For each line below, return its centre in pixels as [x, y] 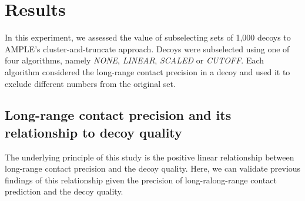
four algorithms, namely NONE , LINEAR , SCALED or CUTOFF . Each [135, 60]
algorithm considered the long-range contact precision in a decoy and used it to [148, 71]
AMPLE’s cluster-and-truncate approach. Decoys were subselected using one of [147, 48]
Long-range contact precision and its [118, 115]
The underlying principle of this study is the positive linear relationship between [150, 157]
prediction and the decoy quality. [64, 191]
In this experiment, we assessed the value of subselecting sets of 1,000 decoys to [148, 37]
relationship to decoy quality [93, 132]
